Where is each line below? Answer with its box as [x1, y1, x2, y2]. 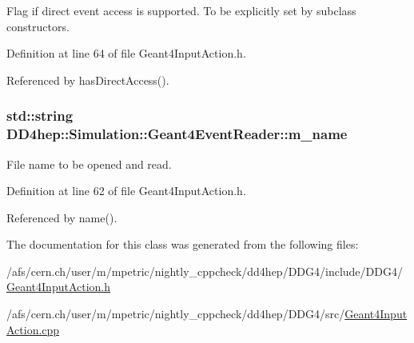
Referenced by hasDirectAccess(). [6, 71, 169, 88]
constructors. [6, 18, 70, 34]
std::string [6, 106, 74, 126]
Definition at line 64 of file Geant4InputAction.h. [6, 45, 246, 62]
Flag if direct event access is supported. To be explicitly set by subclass [6, 2, 356, 18]
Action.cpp [6, 321, 60, 337]
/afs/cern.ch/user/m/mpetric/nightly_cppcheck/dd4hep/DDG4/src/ [6, 305, 345, 322]
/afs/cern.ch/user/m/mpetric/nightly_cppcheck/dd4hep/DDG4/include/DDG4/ [6, 262, 403, 279]
